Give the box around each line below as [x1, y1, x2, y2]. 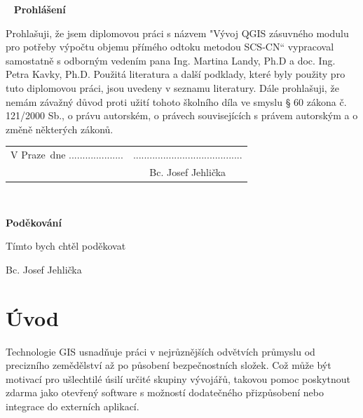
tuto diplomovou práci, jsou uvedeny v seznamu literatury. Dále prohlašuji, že [6, 80, 339, 95]
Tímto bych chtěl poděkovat [6, 238, 126, 253]
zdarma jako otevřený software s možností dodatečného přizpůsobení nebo [6, 385, 324, 400]
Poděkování [6, 215, 62, 229]
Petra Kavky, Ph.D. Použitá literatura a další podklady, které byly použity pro [6, 67, 345, 81]
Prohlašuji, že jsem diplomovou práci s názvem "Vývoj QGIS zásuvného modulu [6, 25, 349, 40]
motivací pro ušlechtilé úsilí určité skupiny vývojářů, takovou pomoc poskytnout [6, 371, 351, 386]
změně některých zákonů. [6, 121, 114, 136]
